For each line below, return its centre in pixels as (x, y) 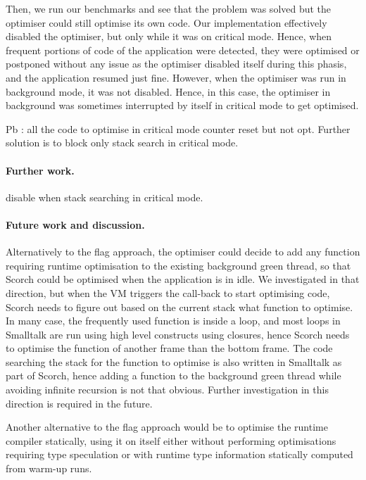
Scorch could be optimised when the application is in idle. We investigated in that (183, 279)
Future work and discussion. (75, 224)
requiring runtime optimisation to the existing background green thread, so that (178, 265)
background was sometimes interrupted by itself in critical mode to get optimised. (182, 105)
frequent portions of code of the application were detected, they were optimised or (183, 50)
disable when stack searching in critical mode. (105, 197)
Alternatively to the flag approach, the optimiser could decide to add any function (183, 252)
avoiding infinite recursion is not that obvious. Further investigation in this (167, 390)
